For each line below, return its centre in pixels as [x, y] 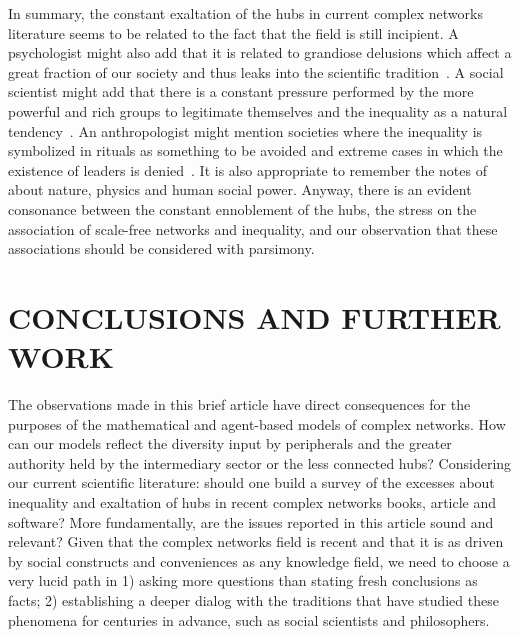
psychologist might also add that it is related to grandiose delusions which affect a [260, 52]
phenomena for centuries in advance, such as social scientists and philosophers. [249, 619]
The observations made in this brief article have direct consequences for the [239, 404]
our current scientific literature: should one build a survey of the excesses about [251, 482]
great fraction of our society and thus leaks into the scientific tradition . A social [256, 71]
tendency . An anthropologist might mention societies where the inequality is [245, 130]
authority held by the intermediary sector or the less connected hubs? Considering [260, 462]
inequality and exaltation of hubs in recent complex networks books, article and [252, 502]
